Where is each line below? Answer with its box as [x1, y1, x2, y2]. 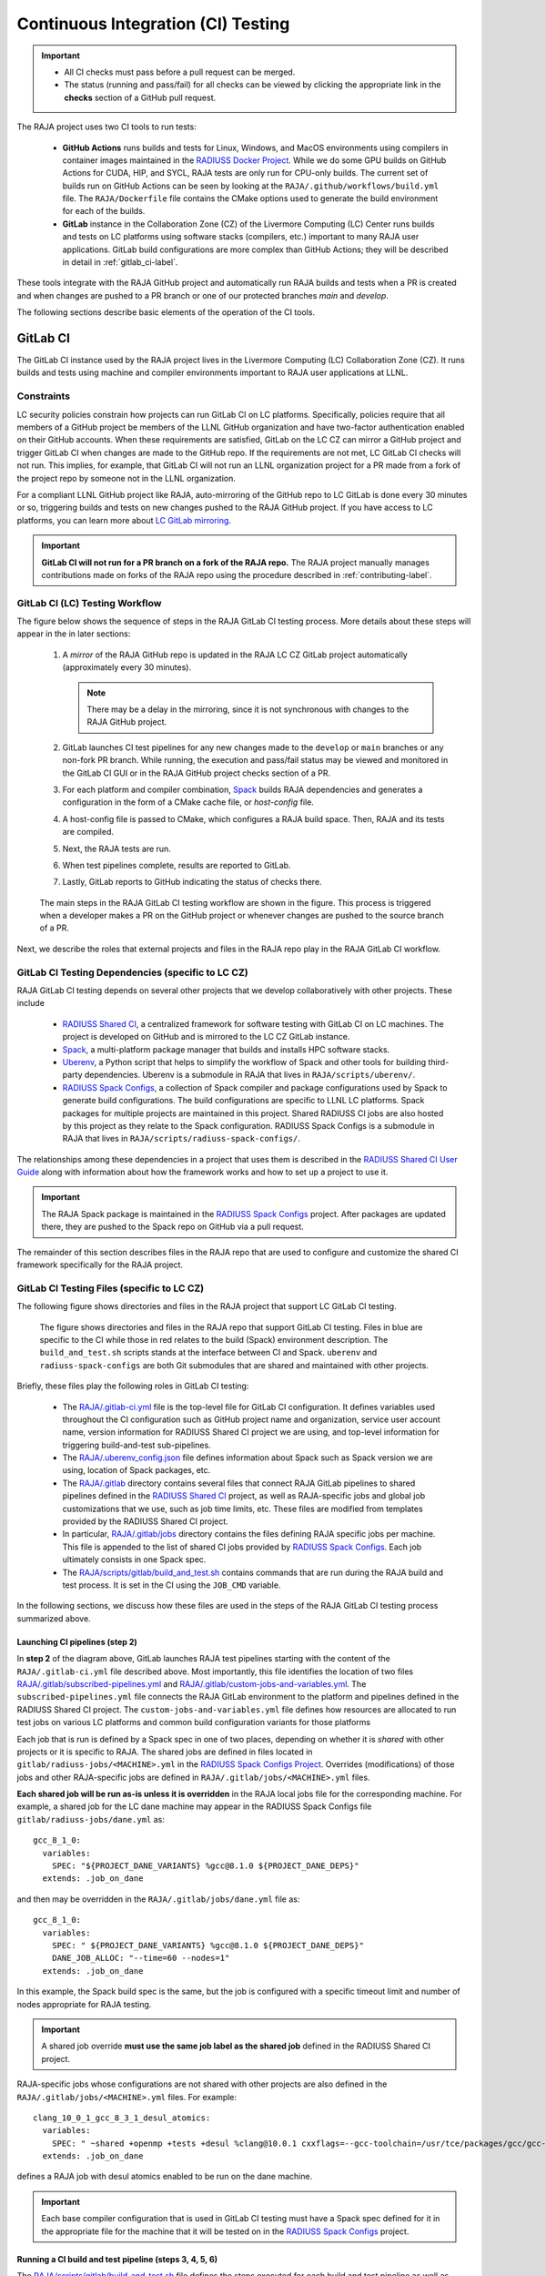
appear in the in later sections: [16, 628, 131, 639]
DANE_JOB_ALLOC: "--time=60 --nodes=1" [51, 1953, 230, 1964]
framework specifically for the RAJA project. [16, 1259, 184, 1270]
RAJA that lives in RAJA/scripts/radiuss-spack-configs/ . [62, 1133, 300, 1144]
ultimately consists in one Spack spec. [62, 1554, 207, 1565]
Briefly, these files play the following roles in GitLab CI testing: [16, 1380, 249, 1392]
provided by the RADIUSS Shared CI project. [62, 1516, 229, 1527]
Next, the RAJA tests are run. [62, 843, 172, 854]
